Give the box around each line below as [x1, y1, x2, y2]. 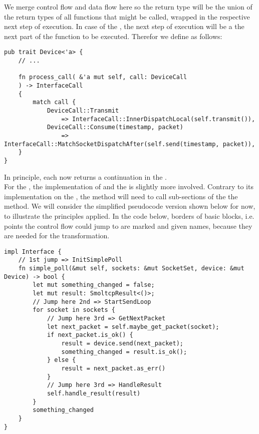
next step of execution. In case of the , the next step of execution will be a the [4, 21, 244, 32]
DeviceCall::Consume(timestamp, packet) [47, 124, 183, 131]
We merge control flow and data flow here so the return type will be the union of [4, 2, 252, 12]
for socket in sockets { [33, 306, 115, 314]
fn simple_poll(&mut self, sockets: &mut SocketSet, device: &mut [18, 265, 244, 272]
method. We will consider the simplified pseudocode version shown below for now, [4, 201, 255, 211]
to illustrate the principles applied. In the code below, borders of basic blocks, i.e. [4, 210, 254, 221]
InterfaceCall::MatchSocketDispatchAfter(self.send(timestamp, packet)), [4, 140, 255, 148]
